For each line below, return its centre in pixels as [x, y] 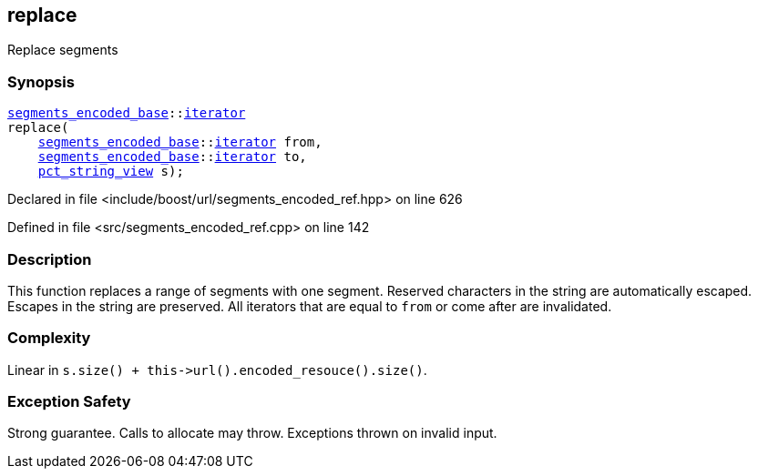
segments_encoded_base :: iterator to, [172, 157]
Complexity [49, 338]
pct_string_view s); [111, 172]
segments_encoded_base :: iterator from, [180, 142]
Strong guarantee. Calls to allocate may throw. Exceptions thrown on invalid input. [252, 433]
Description [50, 259]
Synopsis [41, 81]
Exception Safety [69, 402]
